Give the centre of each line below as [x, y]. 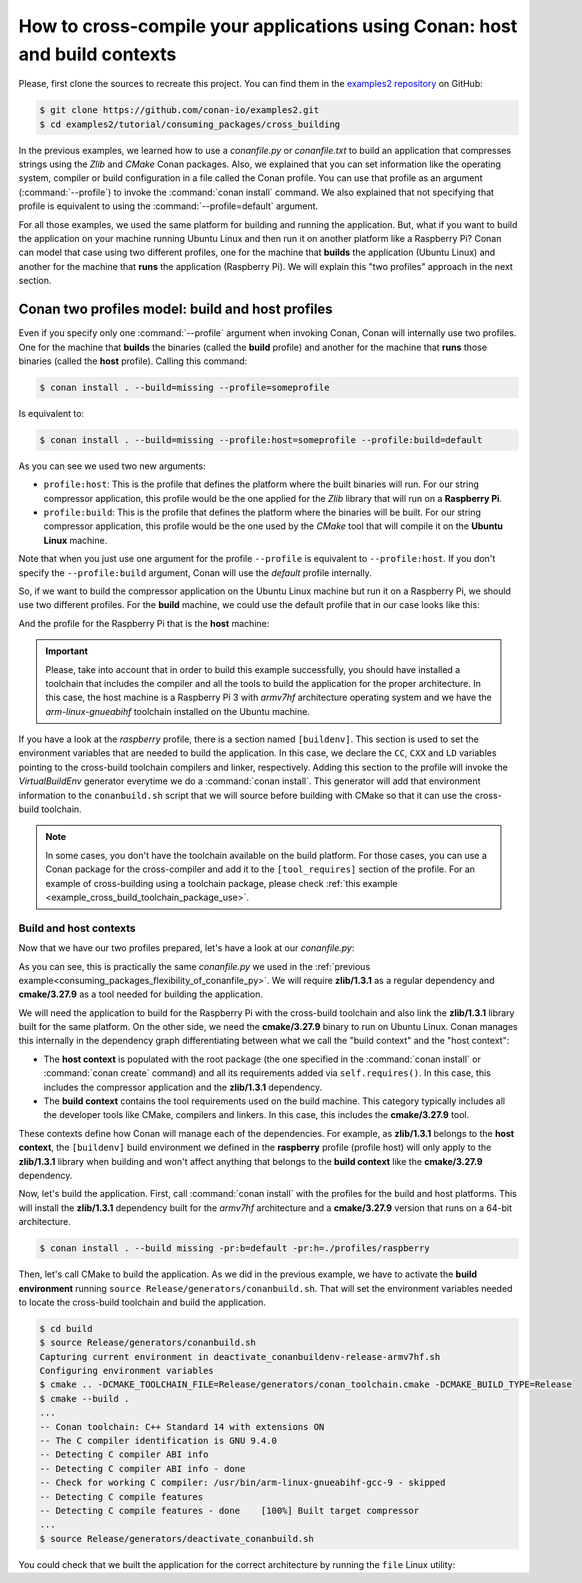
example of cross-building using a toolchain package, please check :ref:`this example [222, 883]
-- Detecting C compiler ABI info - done [142, 1468]
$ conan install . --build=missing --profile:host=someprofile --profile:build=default [261, 439]
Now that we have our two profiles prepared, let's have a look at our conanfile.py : [186, 948]
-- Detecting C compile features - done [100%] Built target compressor [229, 1510]
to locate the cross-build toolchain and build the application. [142, 1302]
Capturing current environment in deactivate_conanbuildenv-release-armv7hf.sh [240, 1356]
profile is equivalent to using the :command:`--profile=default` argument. [168, 206]
